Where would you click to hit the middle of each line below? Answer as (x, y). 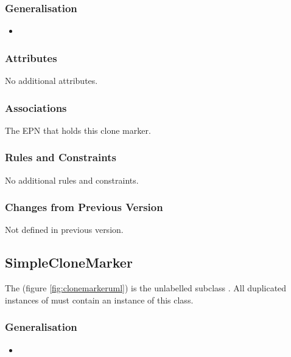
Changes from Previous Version (84, 207)
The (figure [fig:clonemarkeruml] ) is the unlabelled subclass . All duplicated (146, 288)
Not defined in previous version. (64, 230)
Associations (36, 107)
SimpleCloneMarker (69, 262)
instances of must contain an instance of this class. (99, 300)
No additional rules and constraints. (72, 180)
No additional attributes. (51, 81)
